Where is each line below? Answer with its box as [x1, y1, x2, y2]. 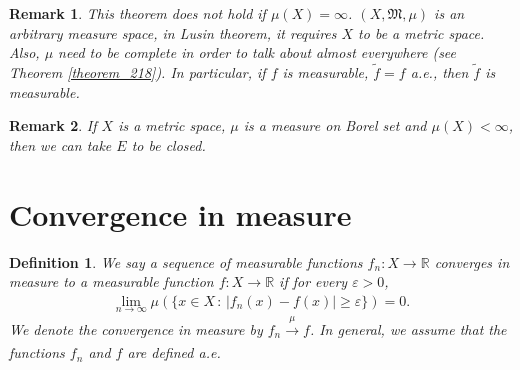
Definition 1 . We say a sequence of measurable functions [9, 251, 363, 272]
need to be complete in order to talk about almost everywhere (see [58, 42, 457, 63]
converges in [434, 251, 510, 272]
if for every [279, 271, 348, 292]
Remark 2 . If [9, 115, 97, 136]
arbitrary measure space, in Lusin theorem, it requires [9, 22, 337, 43]
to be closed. [131, 134, 206, 155]
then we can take [9, 134, 112, 155]
